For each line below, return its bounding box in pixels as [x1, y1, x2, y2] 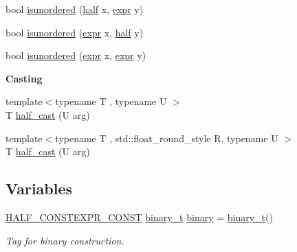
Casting [5, 71, 43, 85]
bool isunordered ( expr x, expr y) [5, 48, 146, 62]
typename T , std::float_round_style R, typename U [55, 130, 278, 145]
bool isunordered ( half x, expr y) [5, 2, 144, 16]
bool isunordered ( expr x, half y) [5, 25, 144, 39]
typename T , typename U [55, 94, 167, 108]
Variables [5, 178, 73, 199]
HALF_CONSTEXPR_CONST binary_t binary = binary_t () [5, 209, 273, 224]
